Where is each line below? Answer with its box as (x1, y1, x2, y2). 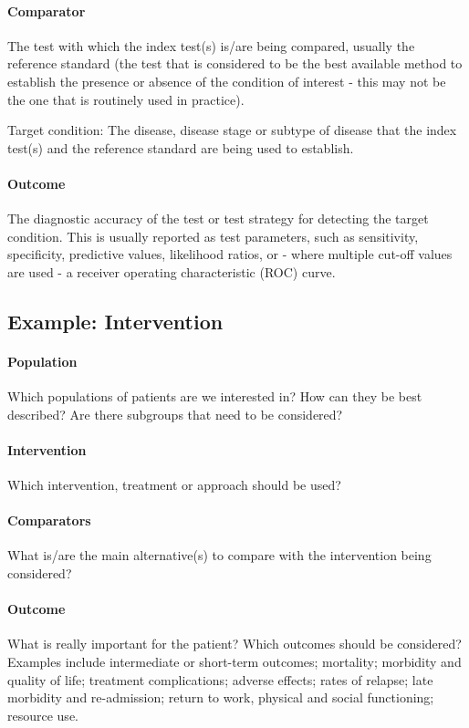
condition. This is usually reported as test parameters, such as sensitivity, (7, 226, 419, 245)
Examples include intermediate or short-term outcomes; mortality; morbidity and (7, 652, 462, 671)
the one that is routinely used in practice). (7, 89, 245, 109)
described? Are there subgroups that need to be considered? (7, 404, 343, 423)
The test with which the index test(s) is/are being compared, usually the (7, 36, 415, 55)
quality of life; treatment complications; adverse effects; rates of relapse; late (7, 670, 433, 689)
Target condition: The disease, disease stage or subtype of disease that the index (7, 120, 457, 140)
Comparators (7, 511, 91, 530)
